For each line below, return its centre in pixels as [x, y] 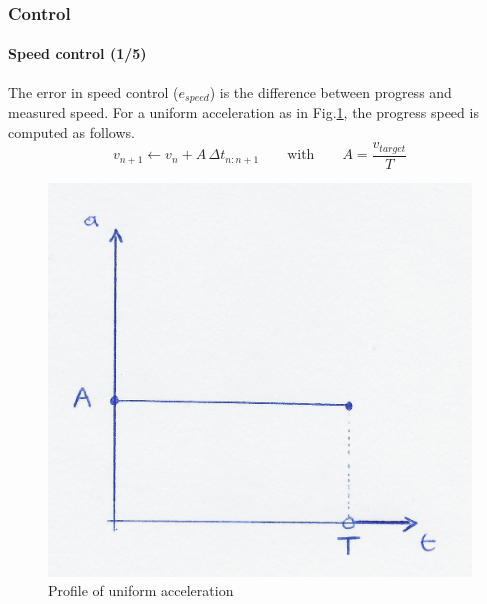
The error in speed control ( [93, 91]
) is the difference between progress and [330, 91]
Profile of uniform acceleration [141, 590]
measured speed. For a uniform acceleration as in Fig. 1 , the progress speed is [243, 112]
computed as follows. [71, 131]
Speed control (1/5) [77, 53]
